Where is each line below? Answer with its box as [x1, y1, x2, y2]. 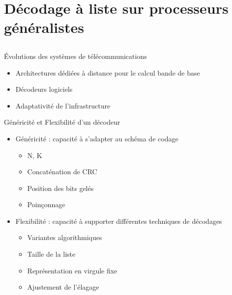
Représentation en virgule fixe [27, 265, 117, 275]
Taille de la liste [27, 249, 76, 259]
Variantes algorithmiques [27, 232, 102, 242]
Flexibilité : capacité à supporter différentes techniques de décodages [15, 215, 222, 226]
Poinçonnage [27, 199, 65, 210]
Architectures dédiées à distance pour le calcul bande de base [15, 67, 200, 78]
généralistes [4, 17, 84, 37]
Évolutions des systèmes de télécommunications [4, 51, 147, 61]
